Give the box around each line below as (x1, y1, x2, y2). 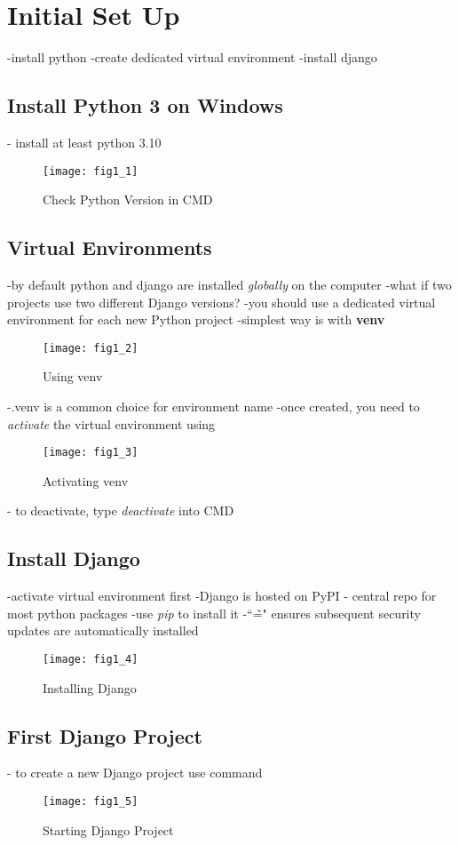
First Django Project (7, 721, 202, 749)
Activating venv (43, 471, 129, 490)
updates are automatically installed (7, 621, 199, 640)
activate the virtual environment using (7, 414, 216, 433)
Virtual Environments (7, 234, 212, 261)
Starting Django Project (43, 820, 174, 839)
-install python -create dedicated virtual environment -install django (7, 48, 377, 67)
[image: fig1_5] (43, 795, 138, 809)
